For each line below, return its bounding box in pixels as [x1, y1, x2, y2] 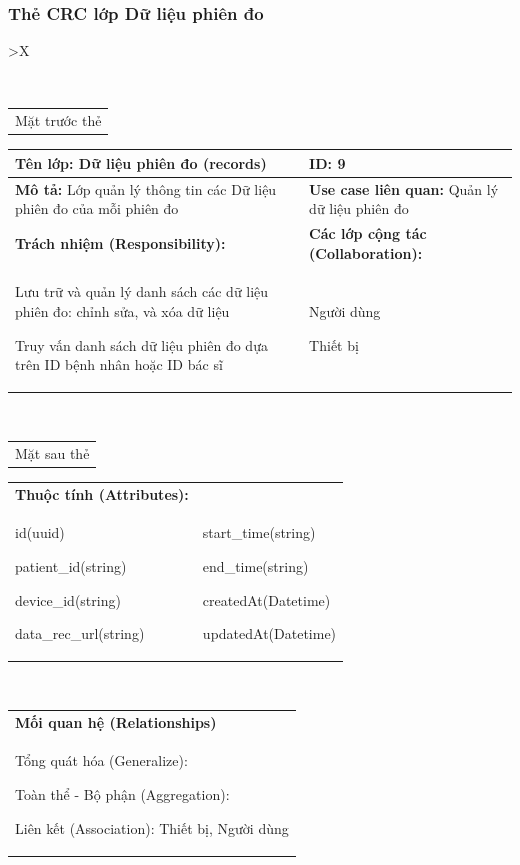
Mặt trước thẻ [15, 110, 102, 131]
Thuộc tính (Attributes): [15, 483, 189, 504]
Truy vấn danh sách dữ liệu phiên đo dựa [15, 334, 268, 355]
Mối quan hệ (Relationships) [15, 711, 217, 732]
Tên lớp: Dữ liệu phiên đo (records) [15, 152, 267, 173]
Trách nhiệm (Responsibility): [15, 232, 226, 253]
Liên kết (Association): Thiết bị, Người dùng [15, 817, 289, 838]
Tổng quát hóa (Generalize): [15, 750, 188, 771]
